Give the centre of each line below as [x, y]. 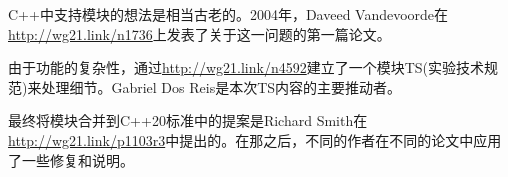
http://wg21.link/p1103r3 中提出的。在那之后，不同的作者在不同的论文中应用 [255, 139]
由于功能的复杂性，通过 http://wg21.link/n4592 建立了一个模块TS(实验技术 [246, 67]
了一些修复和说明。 [71, 159]
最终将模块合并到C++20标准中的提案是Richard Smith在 [188, 120]
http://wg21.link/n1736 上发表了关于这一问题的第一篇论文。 [199, 33]
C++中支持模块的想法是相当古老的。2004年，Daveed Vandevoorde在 [228, 14]
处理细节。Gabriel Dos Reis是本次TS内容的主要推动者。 [221, 86]
